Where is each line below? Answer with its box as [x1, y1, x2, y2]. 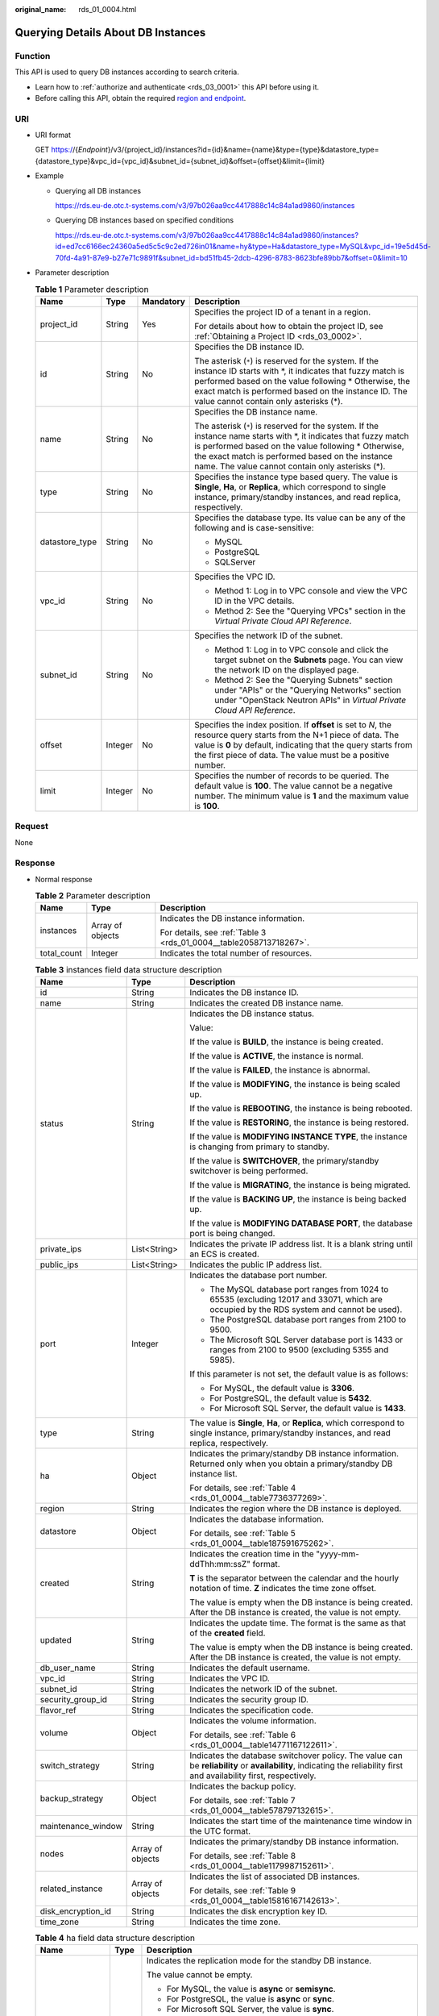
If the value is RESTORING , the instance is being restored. [189, 1117, 409, 1128]
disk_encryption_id [39, 1906, 112, 1917]
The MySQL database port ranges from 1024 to [209, 1283, 389, 1294]
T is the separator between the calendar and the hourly [189, 1572, 400, 1584]
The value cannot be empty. [146, 1969, 253, 1981]
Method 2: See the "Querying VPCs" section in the [214, 605, 406, 616]
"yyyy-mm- [315, 1548, 360, 1560]
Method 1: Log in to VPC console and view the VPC [214, 585, 408, 596]
